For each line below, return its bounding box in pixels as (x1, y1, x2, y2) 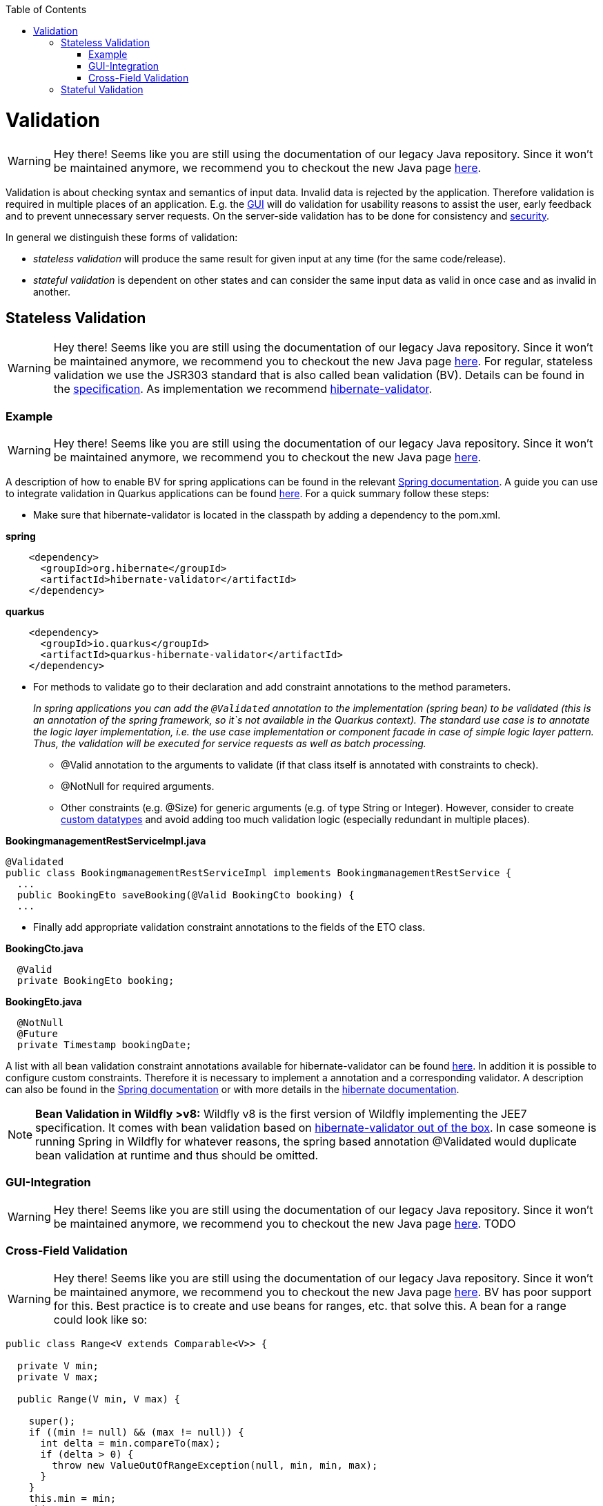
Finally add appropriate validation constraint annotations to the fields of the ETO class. (33, 921, 426, 934)
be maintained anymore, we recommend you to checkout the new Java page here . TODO (53, 1216, 516, 1230)
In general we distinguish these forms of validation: (6, 231, 238, 243)
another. (33, 285, 70, 298)
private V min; (17, 1360, 99, 1371)
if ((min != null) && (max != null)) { (28, 1426, 244, 1438)
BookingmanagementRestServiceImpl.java (6, 835, 206, 847)
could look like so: (53, 1312, 148, 1326)
